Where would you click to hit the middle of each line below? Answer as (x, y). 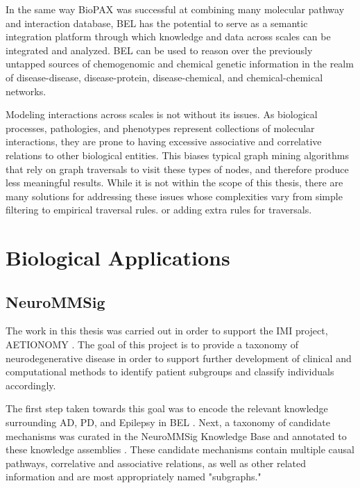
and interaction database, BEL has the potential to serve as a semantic (157, 23)
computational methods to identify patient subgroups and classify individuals (170, 372)
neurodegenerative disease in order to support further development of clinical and (179, 358)
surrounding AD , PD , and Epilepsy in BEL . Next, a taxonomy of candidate (168, 422)
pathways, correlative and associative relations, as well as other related (156, 463)
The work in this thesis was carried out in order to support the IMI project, (167, 331)
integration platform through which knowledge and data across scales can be (168, 36)
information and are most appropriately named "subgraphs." (134, 477)
